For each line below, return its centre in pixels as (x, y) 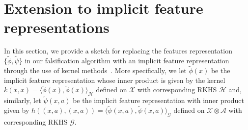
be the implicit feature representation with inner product (158, 100)
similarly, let (23, 100)
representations (57, 27)
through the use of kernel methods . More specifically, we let (95, 70)
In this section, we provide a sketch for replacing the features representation (118, 51)
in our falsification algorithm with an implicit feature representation (127, 61)
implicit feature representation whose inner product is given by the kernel (115, 80)
